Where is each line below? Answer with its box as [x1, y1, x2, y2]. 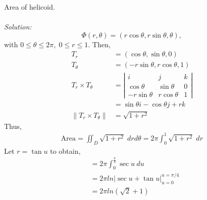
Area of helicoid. [4, 2, 55, 12]
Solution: [4, 21, 32, 32]
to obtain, [50, 145, 81, 156]
